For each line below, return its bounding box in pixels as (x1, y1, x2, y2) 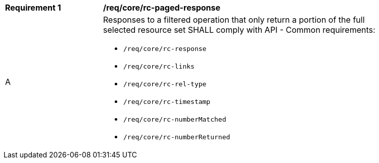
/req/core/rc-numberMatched (123, 116, 226, 123)
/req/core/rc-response (123, 45, 207, 52)
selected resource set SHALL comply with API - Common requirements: (103, 25, 375, 35)
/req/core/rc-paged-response (103, 3, 220, 13)
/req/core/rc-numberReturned (123, 133, 230, 141)
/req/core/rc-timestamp (123, 98, 211, 105)
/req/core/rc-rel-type (123, 80, 207, 88)
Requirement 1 (5, 3, 61, 13)
